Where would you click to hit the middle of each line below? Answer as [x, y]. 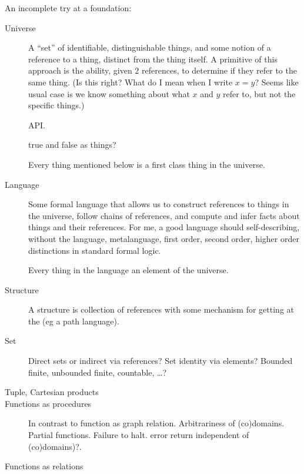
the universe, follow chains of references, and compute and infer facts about [164, 215]
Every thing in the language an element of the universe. [128, 270]
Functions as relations [44, 466]
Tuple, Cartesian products [52, 392]
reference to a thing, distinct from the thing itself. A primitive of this [153, 59]
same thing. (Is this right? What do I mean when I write [131, 82]
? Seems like [277, 82]
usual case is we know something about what [109, 93]
